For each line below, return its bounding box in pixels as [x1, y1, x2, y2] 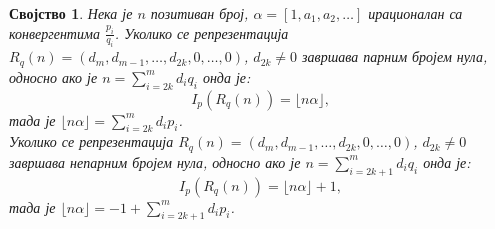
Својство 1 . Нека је [9, 3, 133, 23]
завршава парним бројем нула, [302, 46, 488, 67]
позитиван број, [150, 3, 249, 23]
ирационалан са [368, 3, 463, 23]
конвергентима [9, 22, 100, 43]
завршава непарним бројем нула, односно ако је [9, 151, 301, 172]
